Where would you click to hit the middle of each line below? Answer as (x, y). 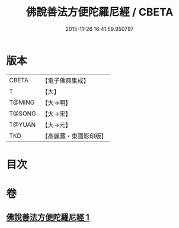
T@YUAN (23, 124)
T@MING (22, 102)
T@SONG (23, 113)
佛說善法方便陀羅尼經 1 (48, 218)
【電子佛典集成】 (66, 81)
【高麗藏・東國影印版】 (75, 136)
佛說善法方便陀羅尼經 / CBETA (100, 12)
